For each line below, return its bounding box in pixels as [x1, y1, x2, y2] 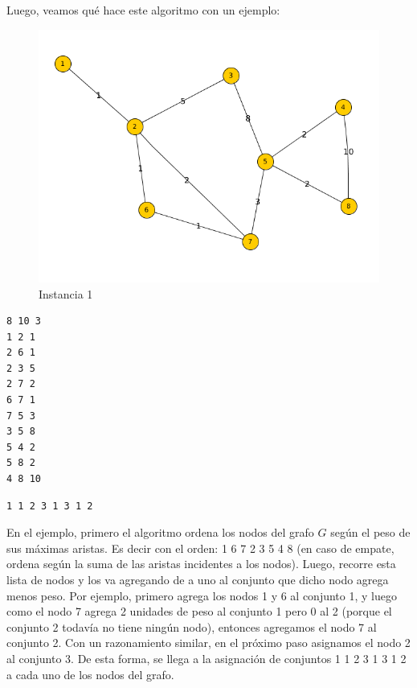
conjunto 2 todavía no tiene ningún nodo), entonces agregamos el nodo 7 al [6, 618, 377, 635]
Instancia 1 [39, 285, 93, 302]
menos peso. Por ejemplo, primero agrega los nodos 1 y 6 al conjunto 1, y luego [6, 587, 397, 604]
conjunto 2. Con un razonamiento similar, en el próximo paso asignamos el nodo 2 [6, 634, 411, 651]
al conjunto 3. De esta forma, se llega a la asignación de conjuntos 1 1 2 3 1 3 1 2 [6, 649, 407, 666]
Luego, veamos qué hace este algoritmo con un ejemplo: [6, 2, 280, 18]
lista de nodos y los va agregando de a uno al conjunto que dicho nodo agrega [6, 571, 389, 587]
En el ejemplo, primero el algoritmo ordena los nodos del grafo [6, 524, 314, 541]
